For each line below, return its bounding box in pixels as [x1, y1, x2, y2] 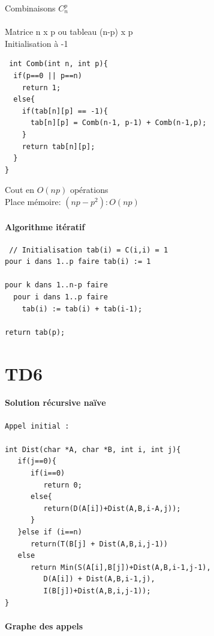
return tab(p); [5, 328, 65, 337]
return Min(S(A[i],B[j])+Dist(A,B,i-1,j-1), [30, 563, 211, 572]
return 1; [22, 83, 61, 92]
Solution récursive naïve [5, 396, 106, 409]
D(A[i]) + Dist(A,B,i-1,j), [43, 575, 155, 584]
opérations [70, 183, 108, 196]
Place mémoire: [5, 195, 61, 207]
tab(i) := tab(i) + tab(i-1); [22, 304, 143, 313]
